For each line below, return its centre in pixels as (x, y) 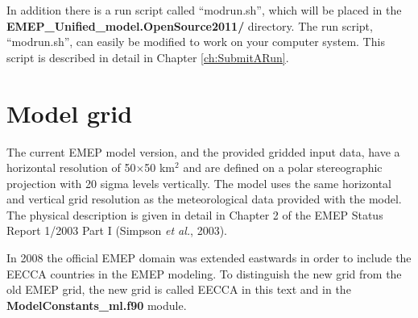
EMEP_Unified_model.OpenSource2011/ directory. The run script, (190, 25)
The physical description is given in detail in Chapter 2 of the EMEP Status (195, 214)
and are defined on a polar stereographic (283, 167)
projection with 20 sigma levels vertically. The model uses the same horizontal (199, 183)
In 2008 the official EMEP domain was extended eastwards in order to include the (209, 258)
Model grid (70, 113)
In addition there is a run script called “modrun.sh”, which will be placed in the (204, 10)
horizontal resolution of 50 (71, 167)
